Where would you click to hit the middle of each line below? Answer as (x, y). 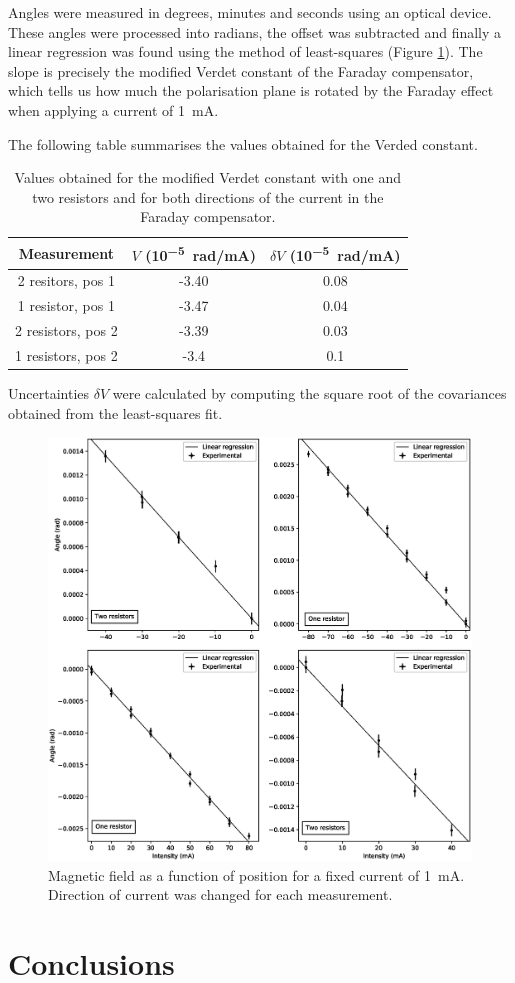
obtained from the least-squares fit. (115, 412)
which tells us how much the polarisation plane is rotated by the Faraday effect (251, 90)
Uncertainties (49, 393)
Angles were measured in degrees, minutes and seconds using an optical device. (250, 12)
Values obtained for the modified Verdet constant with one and (208, 177)
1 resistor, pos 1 (66, 305)
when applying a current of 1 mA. (113, 109)
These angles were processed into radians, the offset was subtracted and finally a (255, 31)
